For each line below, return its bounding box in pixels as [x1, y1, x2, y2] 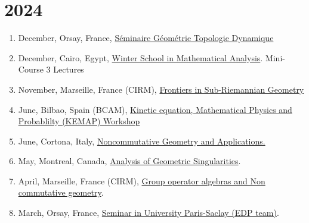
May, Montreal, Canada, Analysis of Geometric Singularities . [18, 155, 241, 167]
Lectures [53, 63, 84, 76]
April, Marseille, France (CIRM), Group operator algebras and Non [18, 174, 265, 187]
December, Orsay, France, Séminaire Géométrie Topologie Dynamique [18, 32, 274, 44]
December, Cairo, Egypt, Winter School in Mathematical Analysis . [18, 51, 263, 64]
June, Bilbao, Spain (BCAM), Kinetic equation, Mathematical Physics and [18, 103, 292, 115]
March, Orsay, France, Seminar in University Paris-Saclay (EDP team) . [18, 206, 279, 219]
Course [18, 63, 44, 76]
